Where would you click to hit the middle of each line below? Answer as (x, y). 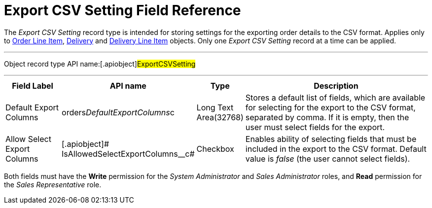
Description (336, 86)
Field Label (33, 86)
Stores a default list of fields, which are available (335, 97)
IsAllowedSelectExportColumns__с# (128, 154)
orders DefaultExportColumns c (118, 112)
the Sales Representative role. (53, 184)
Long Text (215, 107)
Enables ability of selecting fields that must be (331, 139)
